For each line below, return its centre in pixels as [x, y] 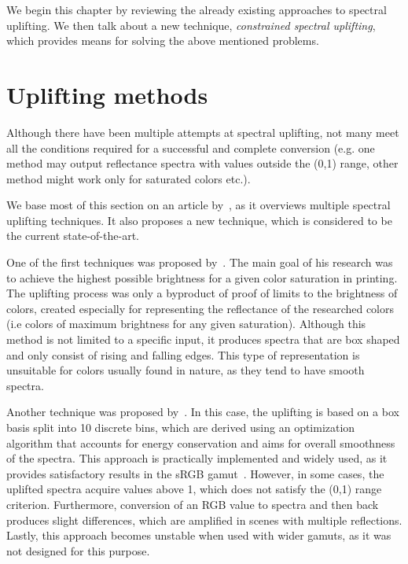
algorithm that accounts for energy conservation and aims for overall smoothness [201, 442]
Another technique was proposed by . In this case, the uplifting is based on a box [203, 412]
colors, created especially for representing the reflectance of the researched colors [200, 308]
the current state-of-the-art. [73, 236]
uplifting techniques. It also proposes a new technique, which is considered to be [199, 220]
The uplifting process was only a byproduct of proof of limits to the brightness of [202, 293]
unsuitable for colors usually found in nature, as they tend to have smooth [186, 370]
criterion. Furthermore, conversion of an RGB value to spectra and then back [193, 504]
